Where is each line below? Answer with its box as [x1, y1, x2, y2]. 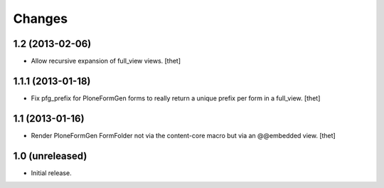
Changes [13, 11, 68, 26]
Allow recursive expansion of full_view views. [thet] [31, 57, 181, 66]
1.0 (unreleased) [13, 150, 87, 162]
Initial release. [31, 168, 72, 177]
